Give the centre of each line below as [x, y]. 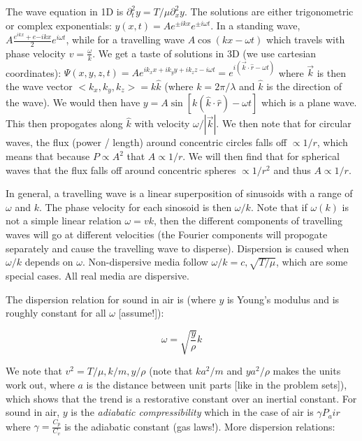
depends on [49, 262]
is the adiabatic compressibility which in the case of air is [192, 412]
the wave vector [39, 86]
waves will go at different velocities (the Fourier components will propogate [167, 234]
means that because [48, 156]
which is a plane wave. [309, 102]
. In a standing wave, [255, 25]
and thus [292, 169]
